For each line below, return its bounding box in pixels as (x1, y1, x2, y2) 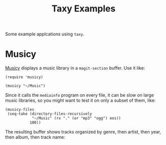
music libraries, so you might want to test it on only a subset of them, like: (5, 98, 156, 104)
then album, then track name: (5, 134, 66, 140)
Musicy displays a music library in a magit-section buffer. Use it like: (5, 65, 145, 71)
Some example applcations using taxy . (5, 31, 84, 37)
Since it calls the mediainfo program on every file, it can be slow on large (5, 92, 154, 98)
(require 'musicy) (5, 75, 43, 80)
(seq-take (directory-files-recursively (7, 112, 92, 117)
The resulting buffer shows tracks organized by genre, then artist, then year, (5, 129, 162, 135)
